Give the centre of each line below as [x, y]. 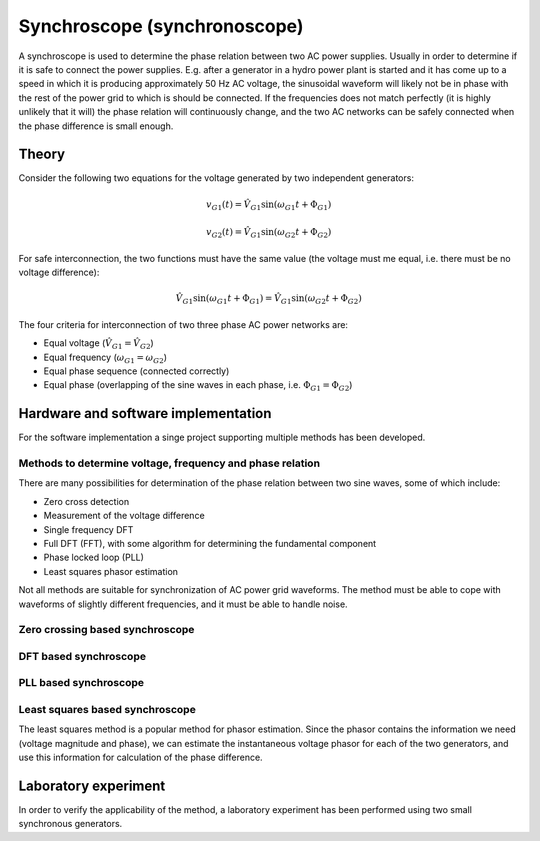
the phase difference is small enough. [96, 126]
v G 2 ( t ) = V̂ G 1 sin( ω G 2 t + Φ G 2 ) [268, 233]
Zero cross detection [86, 501]
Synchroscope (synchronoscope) [161, 26]
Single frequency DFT [88, 529]
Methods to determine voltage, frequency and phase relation [169, 463]
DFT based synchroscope [82, 656]
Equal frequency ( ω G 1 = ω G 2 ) [105, 358]
